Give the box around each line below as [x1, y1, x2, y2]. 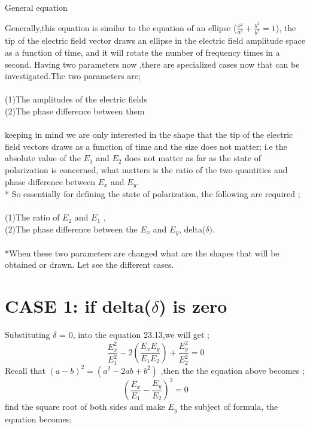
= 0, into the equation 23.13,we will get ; [59, 328, 209, 341]
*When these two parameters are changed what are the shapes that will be [5, 246, 279, 259]
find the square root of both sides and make [5, 400, 165, 413]
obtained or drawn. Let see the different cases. [5, 258, 174, 271]
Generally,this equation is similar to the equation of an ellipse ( [5, 21, 237, 34]
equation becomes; [5, 412, 72, 425]
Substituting [5, 328, 50, 341]
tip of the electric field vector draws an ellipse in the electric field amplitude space [5, 34, 306, 47]
